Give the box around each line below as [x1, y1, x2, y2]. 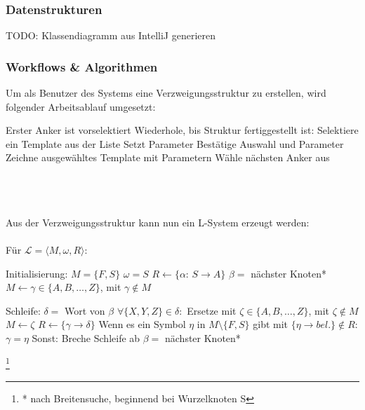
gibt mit [253, 317, 288, 332]
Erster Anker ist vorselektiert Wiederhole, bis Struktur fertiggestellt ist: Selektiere [6, 123, 359, 137]
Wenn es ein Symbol [98, 317, 186, 332]
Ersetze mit [187, 303, 237, 317]
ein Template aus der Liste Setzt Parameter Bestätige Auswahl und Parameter [6, 136, 344, 151]
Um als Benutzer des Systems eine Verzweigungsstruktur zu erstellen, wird [6, 86, 326, 100]
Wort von [64, 303, 105, 317]
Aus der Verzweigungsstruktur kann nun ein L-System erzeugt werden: [6, 214, 310, 229]
